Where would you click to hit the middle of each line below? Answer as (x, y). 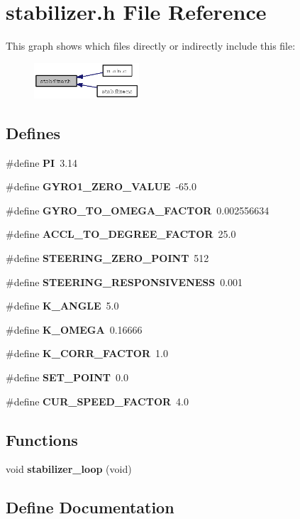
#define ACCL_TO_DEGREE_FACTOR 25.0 (121, 234)
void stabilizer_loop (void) (69, 469)
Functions (42, 439)
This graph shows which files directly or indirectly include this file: (151, 46)
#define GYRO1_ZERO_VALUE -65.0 (101, 186)
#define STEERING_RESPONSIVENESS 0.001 (124, 282)
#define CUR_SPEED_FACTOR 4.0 (97, 401)
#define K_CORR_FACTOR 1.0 (87, 353)
